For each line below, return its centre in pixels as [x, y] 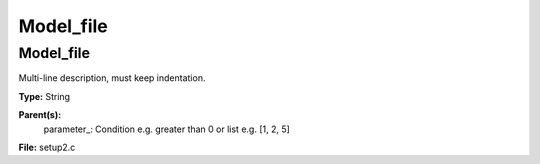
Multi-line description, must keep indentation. [112, 78]
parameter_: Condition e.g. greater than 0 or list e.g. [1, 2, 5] [166, 129]
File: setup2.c [47, 147]
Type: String [44, 96]
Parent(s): [40, 115]
